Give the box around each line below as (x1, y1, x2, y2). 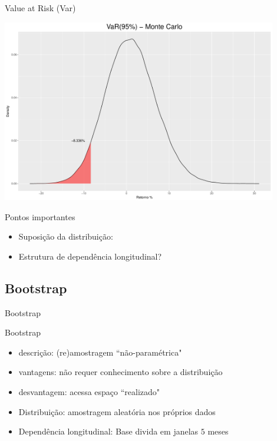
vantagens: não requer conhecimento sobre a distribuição (18, 366, 223, 378)
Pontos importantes (5, 210, 75, 223)
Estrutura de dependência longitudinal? (18, 250, 162, 262)
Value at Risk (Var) (5, 2, 76, 14)
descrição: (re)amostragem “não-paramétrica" (18, 346, 182, 358)
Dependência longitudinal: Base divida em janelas (18, 425, 199, 437)
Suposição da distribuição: (18, 230, 113, 243)
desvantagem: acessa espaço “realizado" (18, 385, 160, 397)
